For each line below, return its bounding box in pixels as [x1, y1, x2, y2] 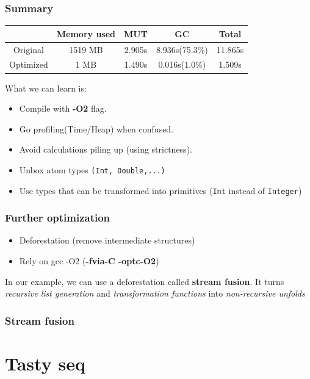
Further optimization [5, 210, 110, 225]
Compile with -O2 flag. [19, 102, 107, 115]
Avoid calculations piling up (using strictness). [19, 143, 192, 156]
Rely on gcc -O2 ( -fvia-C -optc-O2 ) [19, 254, 159, 267]
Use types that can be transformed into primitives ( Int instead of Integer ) [19, 184, 302, 197]
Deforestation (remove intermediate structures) [19, 234, 195, 247]
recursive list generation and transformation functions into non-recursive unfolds [5, 287, 305, 300]
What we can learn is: [5, 81, 87, 94]
